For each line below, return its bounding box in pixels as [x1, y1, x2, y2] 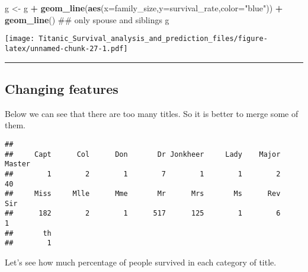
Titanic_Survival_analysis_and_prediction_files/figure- [38, 34, 268, 43]
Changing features [5, 79, 118, 97]
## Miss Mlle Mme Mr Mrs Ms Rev [5, 189, 281, 198]
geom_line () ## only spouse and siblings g [5, 13, 169, 26]
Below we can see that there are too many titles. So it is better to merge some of [5, 107, 299, 119]
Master [5, 160, 30, 169]
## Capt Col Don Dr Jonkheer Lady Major [5, 150, 281, 159]
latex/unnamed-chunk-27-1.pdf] [5, 44, 128, 53]
